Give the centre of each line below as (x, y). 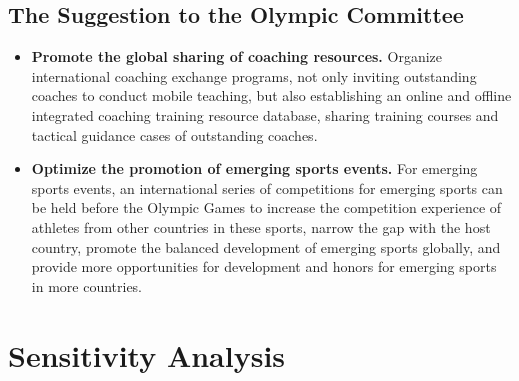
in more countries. (87, 285)
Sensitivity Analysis (147, 354)
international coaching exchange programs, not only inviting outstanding (254, 75)
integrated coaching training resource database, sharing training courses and (265, 114)
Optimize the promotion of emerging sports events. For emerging (254, 168)
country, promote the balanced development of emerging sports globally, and (266, 246)
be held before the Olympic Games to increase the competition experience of (266, 207)
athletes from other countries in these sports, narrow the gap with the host (261, 226)
